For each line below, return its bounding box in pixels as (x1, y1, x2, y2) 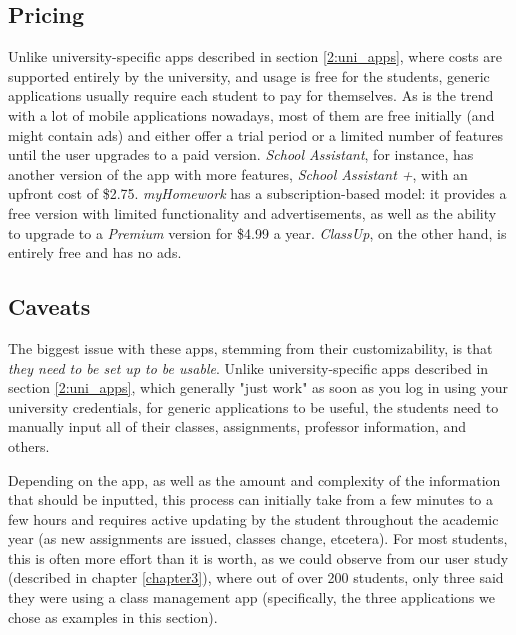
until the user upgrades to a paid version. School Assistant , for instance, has (8, 144, 474, 165)
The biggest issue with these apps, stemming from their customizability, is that (8, 337, 493, 358)
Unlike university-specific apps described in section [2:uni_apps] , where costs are (8, 46, 502, 67)
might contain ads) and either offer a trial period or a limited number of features (8, 124, 504, 145)
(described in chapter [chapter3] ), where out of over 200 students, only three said (8, 567, 504, 588)
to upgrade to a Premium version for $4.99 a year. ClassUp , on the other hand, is (8, 222, 507, 243)
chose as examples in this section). (8, 606, 218, 627)
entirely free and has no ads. (8, 242, 182, 263)
